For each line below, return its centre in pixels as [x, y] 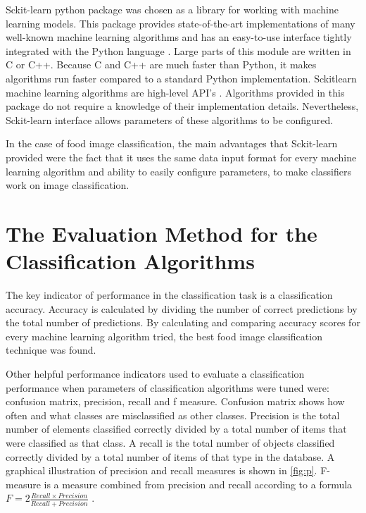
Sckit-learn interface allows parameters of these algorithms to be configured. [170, 119]
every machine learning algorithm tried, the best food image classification [164, 336]
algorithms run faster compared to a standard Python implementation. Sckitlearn [181, 78]
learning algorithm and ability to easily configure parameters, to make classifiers [179, 171]
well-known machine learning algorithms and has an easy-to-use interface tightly [179, 37]
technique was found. [51, 350]
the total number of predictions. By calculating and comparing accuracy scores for [183, 322]
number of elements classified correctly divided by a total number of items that [176, 429]
